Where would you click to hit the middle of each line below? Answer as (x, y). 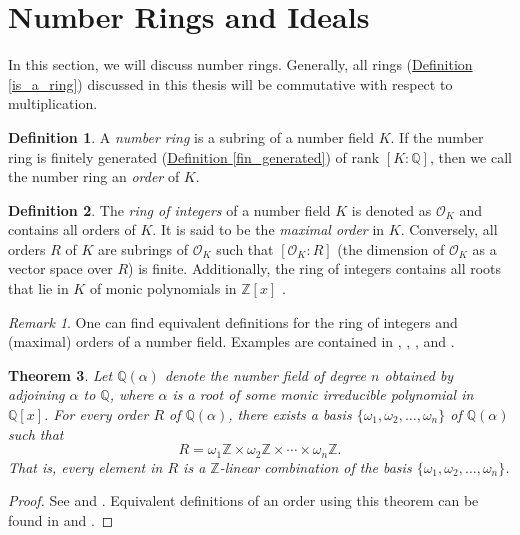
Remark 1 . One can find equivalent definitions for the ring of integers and (233, 321)
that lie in (38, 288)
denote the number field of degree (265, 374)
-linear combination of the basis (315, 466)
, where (131, 394)
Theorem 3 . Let (60, 374)
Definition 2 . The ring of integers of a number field (169, 209)
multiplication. (53, 103)
